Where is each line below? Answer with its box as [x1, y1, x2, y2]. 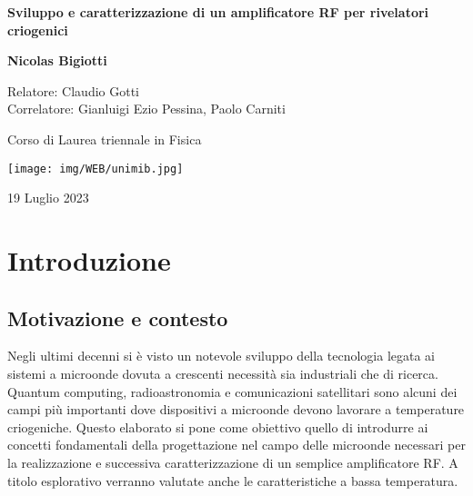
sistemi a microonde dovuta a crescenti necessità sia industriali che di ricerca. [7, 363, 438, 382]
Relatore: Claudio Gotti [7, 81, 140, 100]
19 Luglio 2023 [7, 188, 89, 207]
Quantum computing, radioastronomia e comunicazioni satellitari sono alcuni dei [7, 382, 458, 401]
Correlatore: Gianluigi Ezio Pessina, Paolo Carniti [7, 99, 286, 118]
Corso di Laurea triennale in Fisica [7, 129, 202, 148]
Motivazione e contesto [7, 303, 228, 332]
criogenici [7, 20, 68, 39]
